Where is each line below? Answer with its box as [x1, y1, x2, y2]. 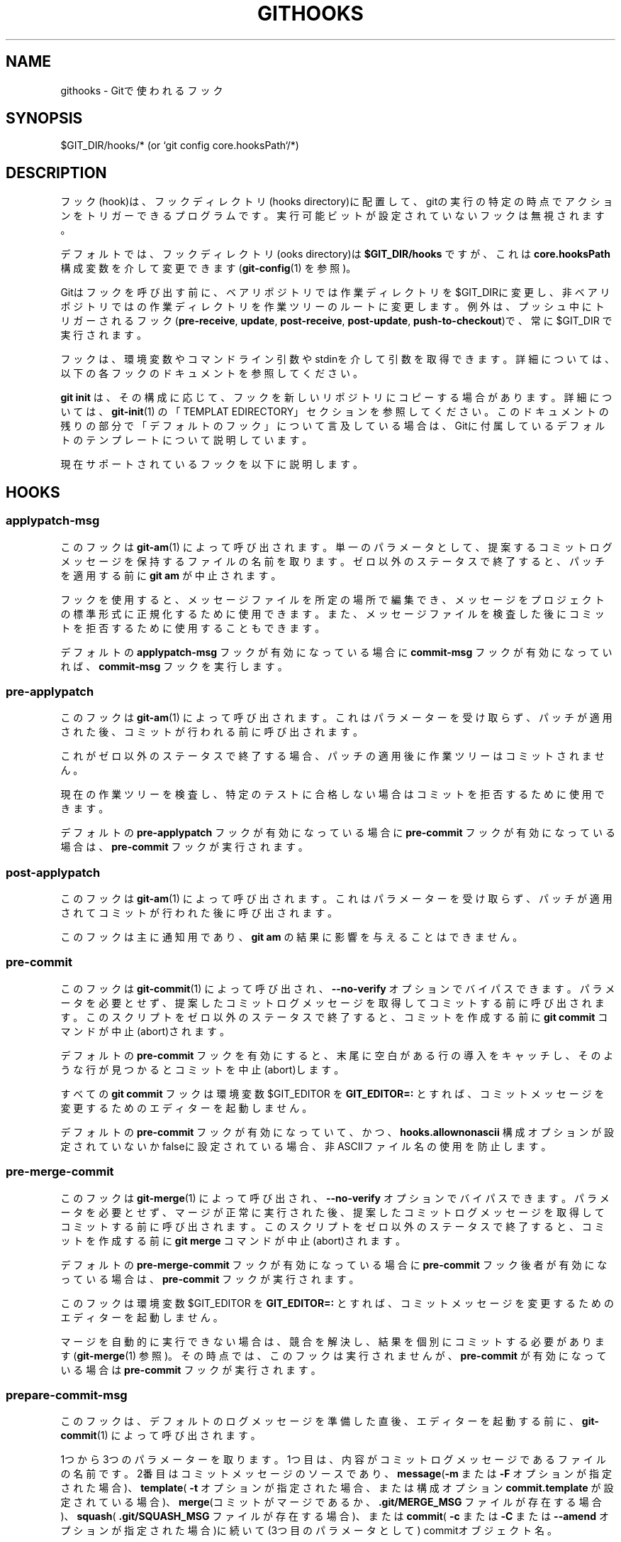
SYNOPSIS [6, 109, 83, 128]
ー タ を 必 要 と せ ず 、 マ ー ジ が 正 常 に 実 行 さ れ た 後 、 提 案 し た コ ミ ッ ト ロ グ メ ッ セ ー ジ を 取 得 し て [60, 1205, 605, 1218]
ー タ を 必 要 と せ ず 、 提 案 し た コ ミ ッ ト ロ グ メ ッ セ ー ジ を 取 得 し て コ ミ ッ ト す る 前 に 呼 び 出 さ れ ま [60, 996, 605, 1009]
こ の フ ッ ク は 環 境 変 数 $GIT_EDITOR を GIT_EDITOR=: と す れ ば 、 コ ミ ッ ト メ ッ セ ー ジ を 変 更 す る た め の [60, 1296, 614, 1309]
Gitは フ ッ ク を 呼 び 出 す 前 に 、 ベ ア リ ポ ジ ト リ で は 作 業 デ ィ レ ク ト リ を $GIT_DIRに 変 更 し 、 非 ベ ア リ [60, 286, 610, 299]
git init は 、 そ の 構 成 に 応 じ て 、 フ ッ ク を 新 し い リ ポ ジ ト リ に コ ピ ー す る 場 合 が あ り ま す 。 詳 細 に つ [60, 391, 612, 404]
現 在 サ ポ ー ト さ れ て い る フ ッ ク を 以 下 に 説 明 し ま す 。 [60, 458, 363, 471]
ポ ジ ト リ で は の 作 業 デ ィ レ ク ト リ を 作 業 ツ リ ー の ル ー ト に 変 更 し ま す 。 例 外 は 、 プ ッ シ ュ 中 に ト [60, 300, 605, 313]
